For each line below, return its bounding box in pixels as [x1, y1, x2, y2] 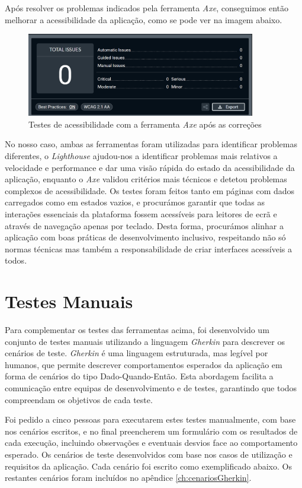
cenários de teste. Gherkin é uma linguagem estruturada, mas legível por [5, 347, 268, 359]
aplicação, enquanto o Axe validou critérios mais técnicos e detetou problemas [5, 173, 287, 185]
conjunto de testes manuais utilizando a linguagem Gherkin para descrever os [5, 335, 285, 347]
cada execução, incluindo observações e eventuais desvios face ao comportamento [5, 436, 298, 449]
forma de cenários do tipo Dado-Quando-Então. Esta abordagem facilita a [5, 370, 274, 382]
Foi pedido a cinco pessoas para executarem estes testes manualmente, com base [5, 413, 296, 426]
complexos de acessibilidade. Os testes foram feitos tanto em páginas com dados [5, 184, 295, 197]
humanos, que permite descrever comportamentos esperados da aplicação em [5, 358, 282, 370]
